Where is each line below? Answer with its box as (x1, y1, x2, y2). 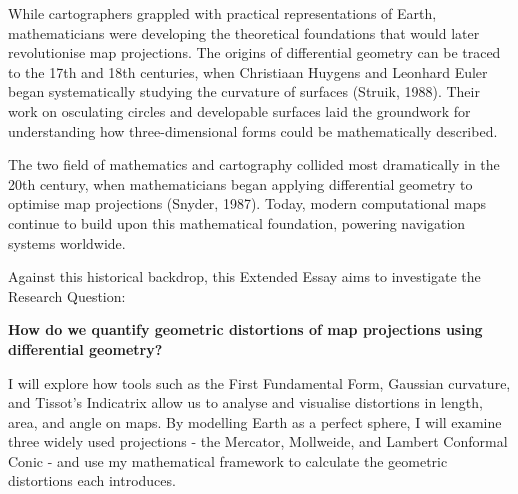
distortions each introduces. (8, 470, 176, 491)
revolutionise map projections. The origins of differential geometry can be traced (8, 42, 501, 63)
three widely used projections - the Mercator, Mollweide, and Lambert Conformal (8, 431, 508, 452)
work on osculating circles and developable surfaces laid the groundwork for (8, 100, 471, 121)
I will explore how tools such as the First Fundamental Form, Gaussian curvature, (8, 372, 511, 393)
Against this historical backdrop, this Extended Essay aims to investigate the (8, 266, 481, 287)
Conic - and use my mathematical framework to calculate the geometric (8, 450, 448, 471)
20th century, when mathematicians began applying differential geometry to (8, 173, 473, 194)
